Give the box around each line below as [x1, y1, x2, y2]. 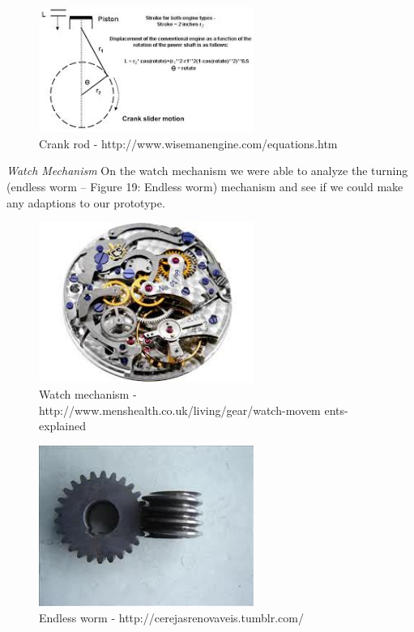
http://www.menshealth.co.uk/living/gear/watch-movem [39, 401, 321, 418]
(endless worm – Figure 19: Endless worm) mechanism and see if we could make [6, 178, 403, 195]
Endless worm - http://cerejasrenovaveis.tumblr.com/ [39, 609, 304, 626]
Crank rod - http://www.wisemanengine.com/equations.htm [39, 135, 338, 152]
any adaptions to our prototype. [6, 194, 165, 211]
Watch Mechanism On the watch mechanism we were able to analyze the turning [6, 162, 408, 179]
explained [39, 417, 86, 434]
